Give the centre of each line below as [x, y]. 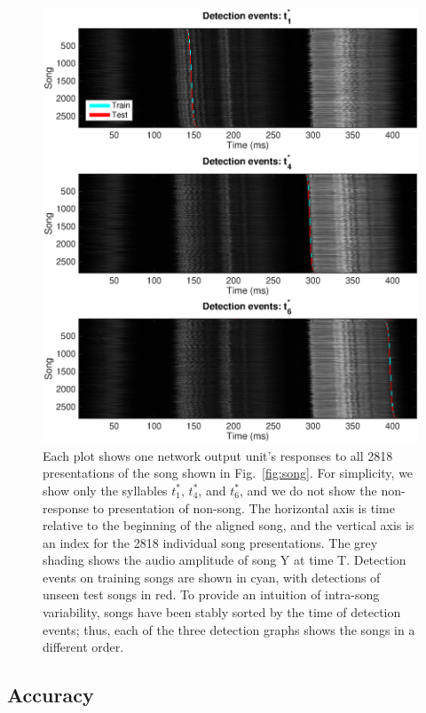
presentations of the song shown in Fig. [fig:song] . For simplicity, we [228, 473]
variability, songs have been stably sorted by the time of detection [222, 612]
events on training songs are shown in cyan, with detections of [212, 577]
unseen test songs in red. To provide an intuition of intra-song [211, 594]
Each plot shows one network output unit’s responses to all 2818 [218, 455]
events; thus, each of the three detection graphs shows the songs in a [229, 629]
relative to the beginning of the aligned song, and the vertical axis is [229, 525]
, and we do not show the [308, 490]
